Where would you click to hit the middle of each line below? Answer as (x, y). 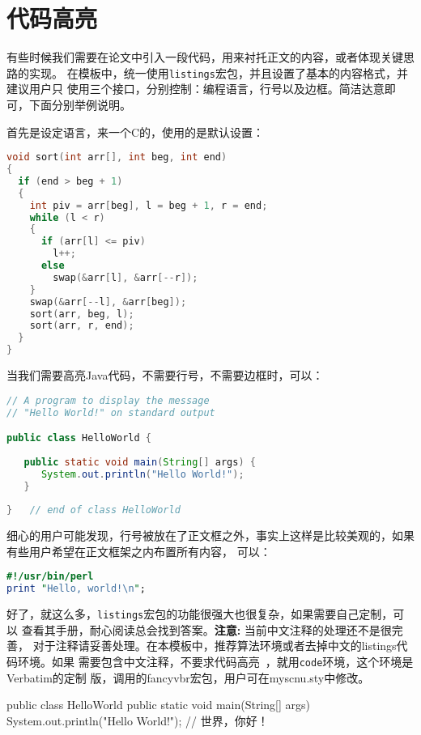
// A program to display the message (108, 400)
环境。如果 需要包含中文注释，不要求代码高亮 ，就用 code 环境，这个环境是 (215, 661)
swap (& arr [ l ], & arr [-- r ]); (125, 277)
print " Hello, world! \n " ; (76, 589)
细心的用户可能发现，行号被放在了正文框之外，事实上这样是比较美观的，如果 (210, 535)
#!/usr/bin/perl (50, 577)
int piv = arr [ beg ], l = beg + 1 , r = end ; (149, 205)
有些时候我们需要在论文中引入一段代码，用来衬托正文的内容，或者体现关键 (205, 57)
